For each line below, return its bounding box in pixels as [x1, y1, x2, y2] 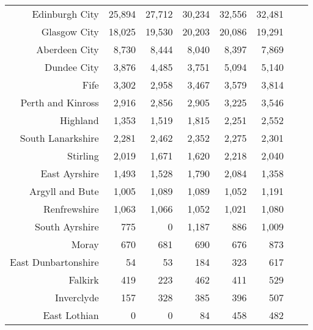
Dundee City [44, 60, 99, 74]
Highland [60, 113, 99, 127]
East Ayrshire [40, 166, 99, 180]
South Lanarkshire [20, 131, 99, 145]
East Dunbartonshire [10, 255, 99, 269]
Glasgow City [41, 24, 99, 38]
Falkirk [68, 273, 99, 287]
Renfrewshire [43, 202, 99, 216]
